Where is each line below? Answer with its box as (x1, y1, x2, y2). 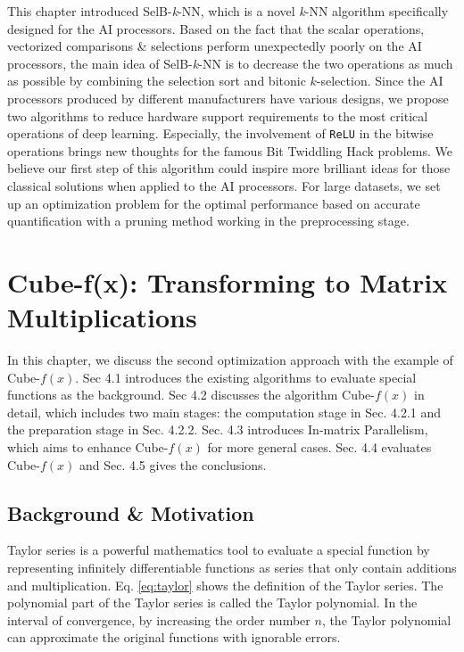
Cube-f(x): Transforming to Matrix (7, 263, 448, 300)
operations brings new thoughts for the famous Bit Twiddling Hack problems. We (7, 141, 452, 160)
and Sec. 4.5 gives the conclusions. (79, 455, 267, 474)
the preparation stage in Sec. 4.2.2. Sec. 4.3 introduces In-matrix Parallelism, (7, 420, 428, 439)
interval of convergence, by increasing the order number (7, 610, 311, 629)
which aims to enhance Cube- (7, 438, 169, 457)
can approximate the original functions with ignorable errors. (7, 628, 341, 647)
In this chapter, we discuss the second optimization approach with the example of (7, 351, 453, 369)
